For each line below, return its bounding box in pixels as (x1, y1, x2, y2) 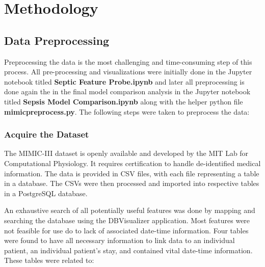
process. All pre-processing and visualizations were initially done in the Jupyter (4, 66, 252, 77)
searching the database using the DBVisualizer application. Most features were (4, 215, 250, 225)
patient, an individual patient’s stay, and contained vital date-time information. (4, 245, 253, 255)
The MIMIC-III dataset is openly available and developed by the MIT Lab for (4, 148, 249, 158)
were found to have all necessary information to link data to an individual (4, 235, 235, 246)
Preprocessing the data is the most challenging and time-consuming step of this (4, 56, 252, 67)
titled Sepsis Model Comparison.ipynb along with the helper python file (4, 96, 243, 106)
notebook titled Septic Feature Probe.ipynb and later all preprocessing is (4, 76, 245, 87)
